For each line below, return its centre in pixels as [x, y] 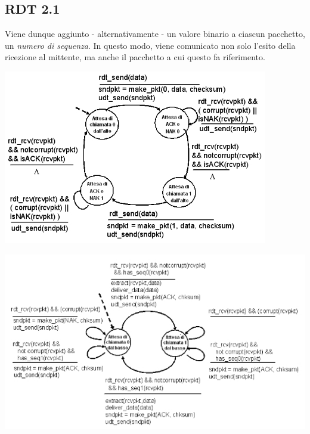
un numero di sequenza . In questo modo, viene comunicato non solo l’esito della [150, 45]
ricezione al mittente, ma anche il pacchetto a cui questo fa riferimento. [135, 57]
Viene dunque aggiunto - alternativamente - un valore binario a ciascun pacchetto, [155, 34]
